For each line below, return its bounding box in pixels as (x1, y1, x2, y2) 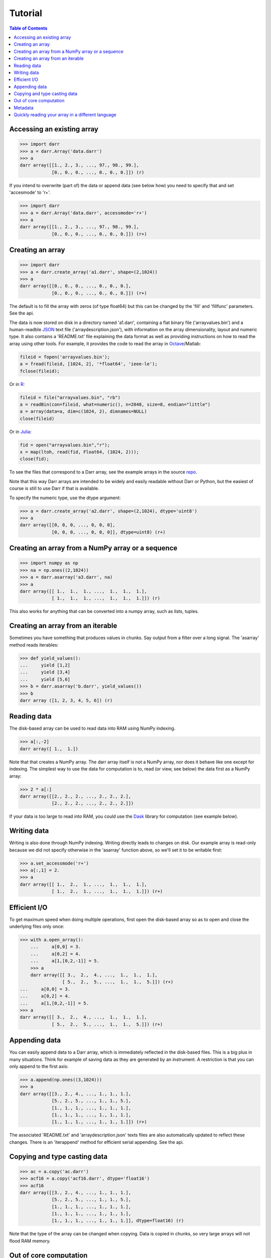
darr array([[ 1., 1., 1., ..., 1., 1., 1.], (20, 588, 148, 594)
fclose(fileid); (20, 368, 60, 374)
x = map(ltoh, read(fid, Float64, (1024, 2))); (20, 449, 139, 455)
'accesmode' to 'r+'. (9, 189, 51, 196)
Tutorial (9, 8, 43, 19)
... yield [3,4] (20, 669, 70, 675)
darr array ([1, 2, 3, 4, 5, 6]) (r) (20, 697, 113, 703)
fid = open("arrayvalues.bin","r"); (20, 442, 110, 448)
